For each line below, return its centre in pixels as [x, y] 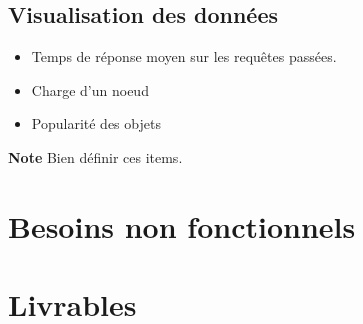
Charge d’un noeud [90, 89]
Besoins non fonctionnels [182, 225]
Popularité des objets [96, 123]
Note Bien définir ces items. [95, 156]
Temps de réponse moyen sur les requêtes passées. [184, 56]
